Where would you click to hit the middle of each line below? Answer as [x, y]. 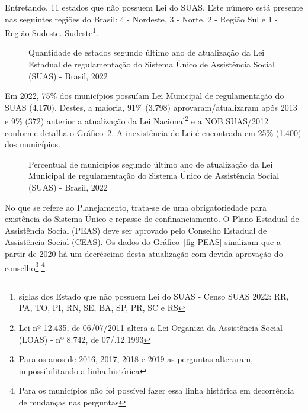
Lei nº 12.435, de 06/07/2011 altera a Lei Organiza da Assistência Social [150, 328]
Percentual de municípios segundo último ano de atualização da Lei [151, 164]
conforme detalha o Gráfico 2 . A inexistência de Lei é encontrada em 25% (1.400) [153, 132]
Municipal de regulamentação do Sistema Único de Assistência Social [154, 176]
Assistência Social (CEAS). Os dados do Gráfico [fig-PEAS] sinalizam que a [143, 242]
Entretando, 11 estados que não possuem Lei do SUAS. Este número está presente [154, 7]
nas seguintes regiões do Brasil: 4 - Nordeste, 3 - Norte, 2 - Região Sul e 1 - [141, 19]
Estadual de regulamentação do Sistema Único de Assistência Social [152, 64]
